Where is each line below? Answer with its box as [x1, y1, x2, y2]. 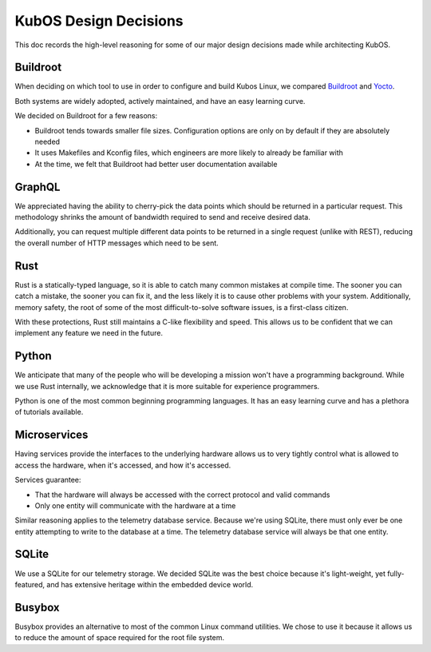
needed [34, 137, 60, 147]
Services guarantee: [14, 475, 81, 485]
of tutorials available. [14, 407, 84, 417]
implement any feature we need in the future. [14, 328, 164, 338]
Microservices [14, 428, 89, 442]
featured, [14, 579, 45, 589]
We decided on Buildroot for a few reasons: [14, 111, 158, 121]
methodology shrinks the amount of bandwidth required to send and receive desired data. [14, 213, 311, 222]
